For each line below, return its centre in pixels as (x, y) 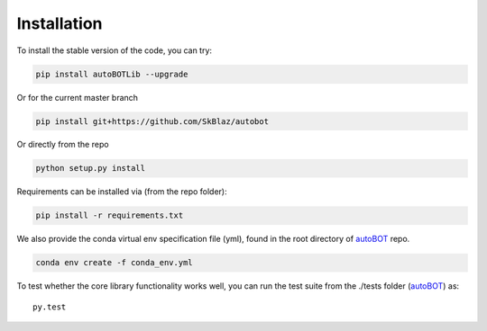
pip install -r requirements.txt (110, 215)
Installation (60, 23)
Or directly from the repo (63, 145)
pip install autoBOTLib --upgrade (112, 74)
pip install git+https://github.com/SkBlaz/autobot (152, 121)
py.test (50, 307)
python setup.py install (91, 168)
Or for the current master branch (78, 97)
